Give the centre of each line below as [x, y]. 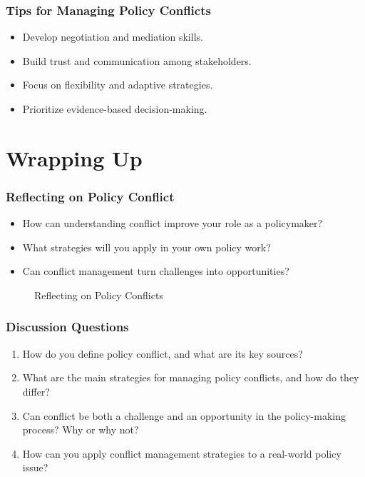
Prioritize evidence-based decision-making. [115, 109]
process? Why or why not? [81, 430]
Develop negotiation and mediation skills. [113, 37]
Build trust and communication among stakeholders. [137, 60]
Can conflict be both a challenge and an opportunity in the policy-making [184, 415]
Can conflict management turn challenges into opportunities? [156, 271]
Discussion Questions [67, 327]
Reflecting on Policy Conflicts [99, 295]
